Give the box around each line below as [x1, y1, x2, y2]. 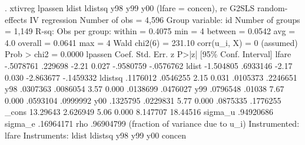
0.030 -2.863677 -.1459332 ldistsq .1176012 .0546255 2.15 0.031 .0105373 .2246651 [5, 71, 297, 83]
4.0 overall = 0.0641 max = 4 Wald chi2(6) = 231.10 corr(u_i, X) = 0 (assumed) [5, 36, 298, 48]
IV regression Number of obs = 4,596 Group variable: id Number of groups [29, 13, 300, 25]
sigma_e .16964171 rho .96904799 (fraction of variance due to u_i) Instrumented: [5, 117, 300, 129]
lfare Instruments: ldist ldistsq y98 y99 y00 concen [5, 128, 187, 141]
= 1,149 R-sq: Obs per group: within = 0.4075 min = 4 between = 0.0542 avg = [5, 25, 296, 37]
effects [5, 13, 27, 25]
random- [257, 2, 288, 14]
